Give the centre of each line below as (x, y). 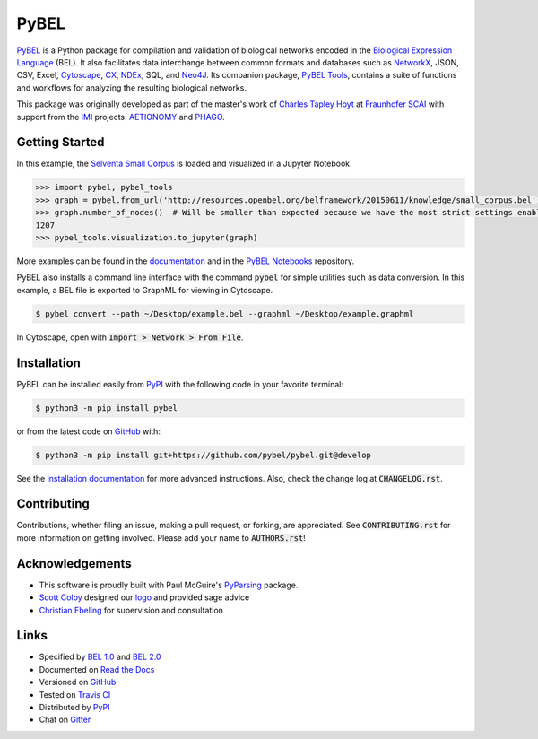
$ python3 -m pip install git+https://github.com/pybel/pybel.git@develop (204, 455)
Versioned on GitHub (78, 682)
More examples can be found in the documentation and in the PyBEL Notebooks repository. (185, 261)
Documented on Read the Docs (97, 669)
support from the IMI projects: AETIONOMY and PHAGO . (121, 117)
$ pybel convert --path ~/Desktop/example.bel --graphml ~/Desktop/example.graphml (225, 313)
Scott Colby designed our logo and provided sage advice (144, 597)
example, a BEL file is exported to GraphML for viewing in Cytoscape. (145, 290)
